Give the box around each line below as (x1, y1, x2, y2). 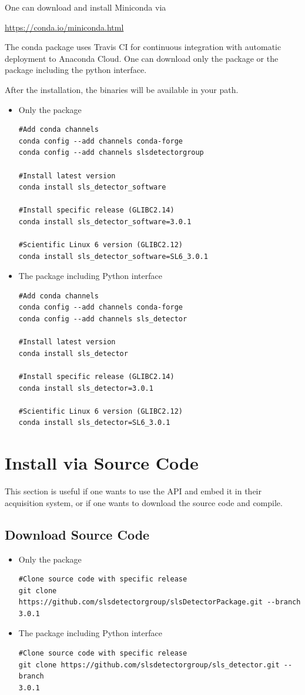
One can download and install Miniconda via (5, 1, 166, 13)
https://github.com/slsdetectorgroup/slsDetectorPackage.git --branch (18, 598, 301, 607)
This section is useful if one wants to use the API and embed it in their (5, 485, 262, 497)
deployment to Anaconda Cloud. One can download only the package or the (5, 52, 279, 64)
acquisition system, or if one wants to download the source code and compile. (5, 496, 283, 508)
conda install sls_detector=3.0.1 (18, 384, 153, 393)
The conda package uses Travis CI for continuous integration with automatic (5, 41, 281, 53)
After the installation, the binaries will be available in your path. (5, 83, 239, 95)
